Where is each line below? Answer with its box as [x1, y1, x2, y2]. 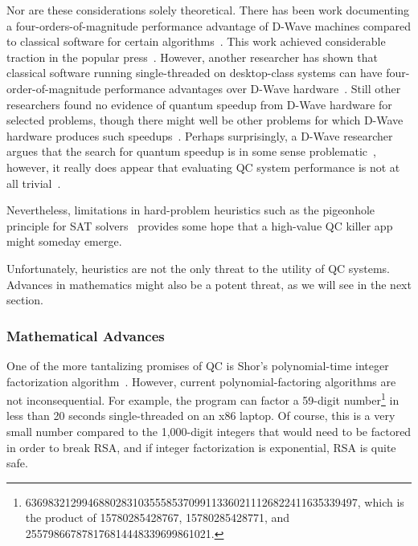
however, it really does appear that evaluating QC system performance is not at [6, 158, 400, 175]
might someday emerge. [6, 233, 122, 250]
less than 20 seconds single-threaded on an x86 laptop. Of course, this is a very [6, 407, 395, 424]
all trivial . [6, 174, 61, 191]
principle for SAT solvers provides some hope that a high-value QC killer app [6, 217, 393, 234]
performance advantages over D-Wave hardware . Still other [104, 79, 401, 96]
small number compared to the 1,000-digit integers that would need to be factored [6, 422, 412, 439]
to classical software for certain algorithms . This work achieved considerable [6, 33, 386, 50]
